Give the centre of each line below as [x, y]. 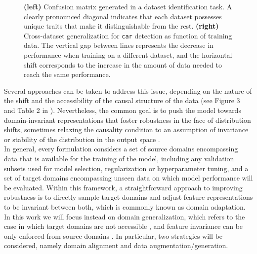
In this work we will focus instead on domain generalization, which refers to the [125, 216]
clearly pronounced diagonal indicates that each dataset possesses [123, 16]
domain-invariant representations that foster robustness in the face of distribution [128, 120]
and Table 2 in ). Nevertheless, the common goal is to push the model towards [123, 110]
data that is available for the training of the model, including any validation [119, 158]
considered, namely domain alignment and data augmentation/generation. [116, 245]
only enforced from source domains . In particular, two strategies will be [113, 236]
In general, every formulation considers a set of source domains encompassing [121, 149]
